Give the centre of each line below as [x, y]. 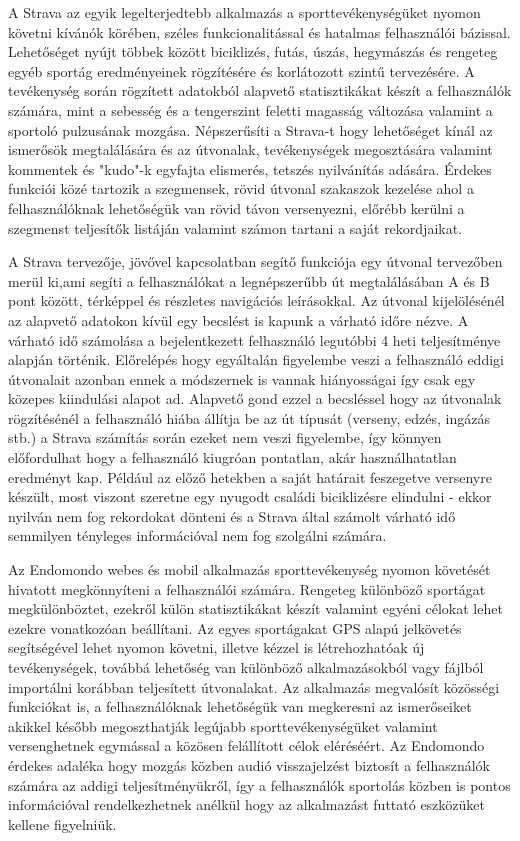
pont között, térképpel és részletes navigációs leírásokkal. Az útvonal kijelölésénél [256, 300]
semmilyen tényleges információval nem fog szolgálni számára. [197, 535]
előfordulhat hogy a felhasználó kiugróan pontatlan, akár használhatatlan [232, 457]
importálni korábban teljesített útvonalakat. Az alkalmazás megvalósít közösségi [254, 686]
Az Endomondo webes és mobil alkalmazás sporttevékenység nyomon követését [249, 569]
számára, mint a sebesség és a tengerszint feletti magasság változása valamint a [250, 109]
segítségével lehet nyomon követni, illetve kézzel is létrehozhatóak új [216, 647]
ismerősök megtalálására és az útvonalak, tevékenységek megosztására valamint [250, 149]
